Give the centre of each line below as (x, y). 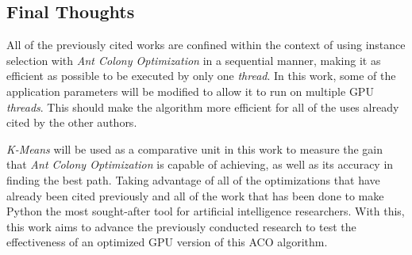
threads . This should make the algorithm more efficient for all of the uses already (203, 107)
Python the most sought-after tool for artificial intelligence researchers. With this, (206, 211)
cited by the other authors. (72, 122)
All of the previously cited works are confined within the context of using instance (206, 45)
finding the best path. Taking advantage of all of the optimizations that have (193, 179)
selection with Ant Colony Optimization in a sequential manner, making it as (194, 60)
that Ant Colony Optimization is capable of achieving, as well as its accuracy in (200, 164)
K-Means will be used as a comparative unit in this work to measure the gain (195, 148)
